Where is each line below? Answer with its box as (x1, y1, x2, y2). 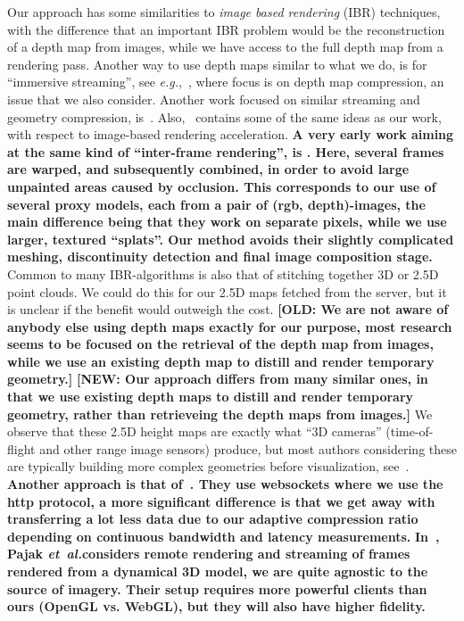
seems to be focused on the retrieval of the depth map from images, (7, 335, 434, 353)
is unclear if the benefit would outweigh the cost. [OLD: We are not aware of (7, 300, 449, 319)
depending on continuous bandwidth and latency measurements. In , (7, 526, 440, 545)
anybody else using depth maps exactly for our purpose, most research (7, 317, 452, 335)
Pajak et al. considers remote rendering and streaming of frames (7, 544, 410, 563)
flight (7, 439, 36, 458)
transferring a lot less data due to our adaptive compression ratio (7, 509, 418, 528)
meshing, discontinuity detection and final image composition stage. (7, 247, 433, 266)
